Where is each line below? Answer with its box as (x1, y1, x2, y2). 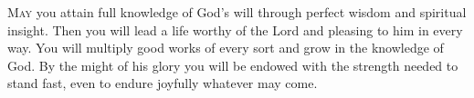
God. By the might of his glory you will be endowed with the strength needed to (7, 55, 458, 74)
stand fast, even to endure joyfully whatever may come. (7, 73, 318, 93)
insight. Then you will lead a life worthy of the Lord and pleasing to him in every (7, 20, 463, 39)
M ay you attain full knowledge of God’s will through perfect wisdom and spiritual (7, 3, 467, 21)
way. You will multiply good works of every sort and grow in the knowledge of (7, 38, 444, 57)
